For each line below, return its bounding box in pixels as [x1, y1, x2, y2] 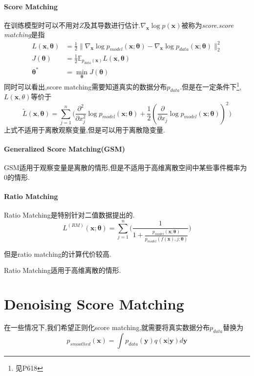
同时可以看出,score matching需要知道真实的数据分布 [4, 81, 167, 91]
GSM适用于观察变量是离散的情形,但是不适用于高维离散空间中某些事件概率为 [4, 162, 247, 173]
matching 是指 [4, 29, 45, 40]
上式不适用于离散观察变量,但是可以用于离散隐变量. [4, 124, 165, 134]
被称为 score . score [181, 20, 233, 30]
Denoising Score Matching [4, 293, 184, 313]
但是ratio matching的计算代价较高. [4, 248, 111, 259]
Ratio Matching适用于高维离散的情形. [4, 265, 121, 275]
